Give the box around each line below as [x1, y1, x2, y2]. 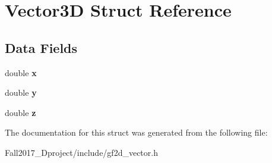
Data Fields [5, 38, 78, 57]
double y [5, 86, 37, 99]
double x [5, 66, 37, 79]
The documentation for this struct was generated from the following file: [5, 126, 268, 139]
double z [5, 106, 36, 118]
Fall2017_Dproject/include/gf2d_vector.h [5, 146, 158, 158]
